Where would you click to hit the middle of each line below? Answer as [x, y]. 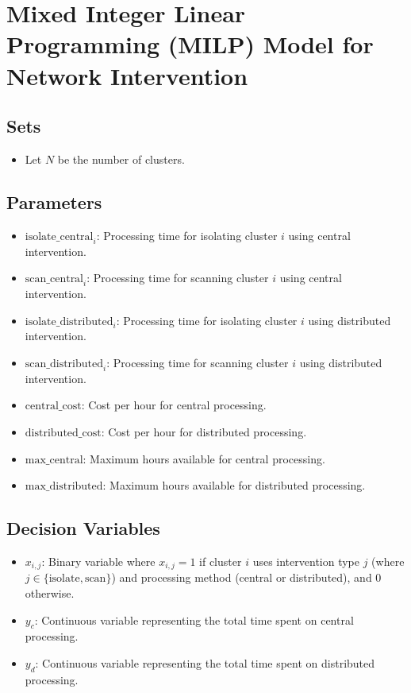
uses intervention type [306, 561]
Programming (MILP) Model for [190, 44]
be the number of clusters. [121, 159]
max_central [54, 460]
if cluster [221, 561]
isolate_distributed [69, 321]
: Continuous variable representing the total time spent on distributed [205, 662]
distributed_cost [63, 433]
